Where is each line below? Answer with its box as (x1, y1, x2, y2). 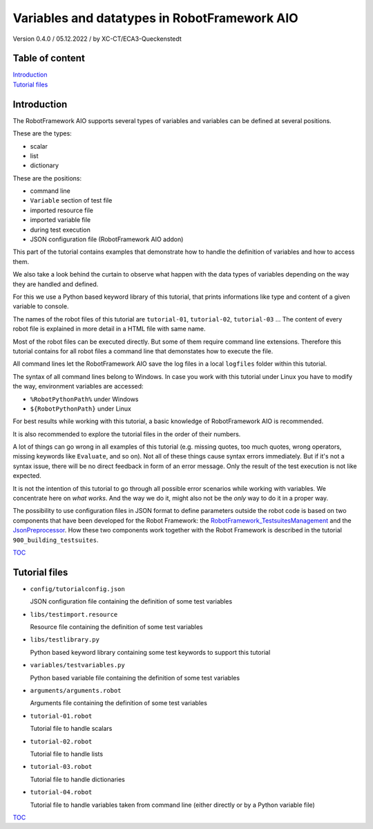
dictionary (30, 161, 59, 169)
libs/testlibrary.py (30, 636, 100, 644)
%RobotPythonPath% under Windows (30, 395, 139, 403)
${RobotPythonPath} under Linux (30, 404, 131, 413)
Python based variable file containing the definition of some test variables (30, 673, 240, 682)
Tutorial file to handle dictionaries (30, 775, 126, 783)
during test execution (30, 225, 91, 234)
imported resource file (30, 206, 93, 214)
